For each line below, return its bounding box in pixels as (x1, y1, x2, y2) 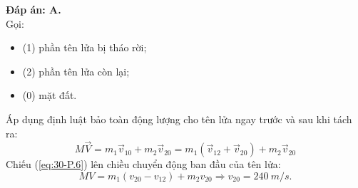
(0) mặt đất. (22, 88, 77, 103)
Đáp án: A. (6, 2, 61, 16)
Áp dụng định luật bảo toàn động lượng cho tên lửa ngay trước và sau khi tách (6, 111, 352, 126)
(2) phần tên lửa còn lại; (22, 63, 130, 78)
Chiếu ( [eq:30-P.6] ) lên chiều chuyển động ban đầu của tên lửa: (6, 157, 281, 172)
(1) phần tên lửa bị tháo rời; (22, 40, 147, 55)
